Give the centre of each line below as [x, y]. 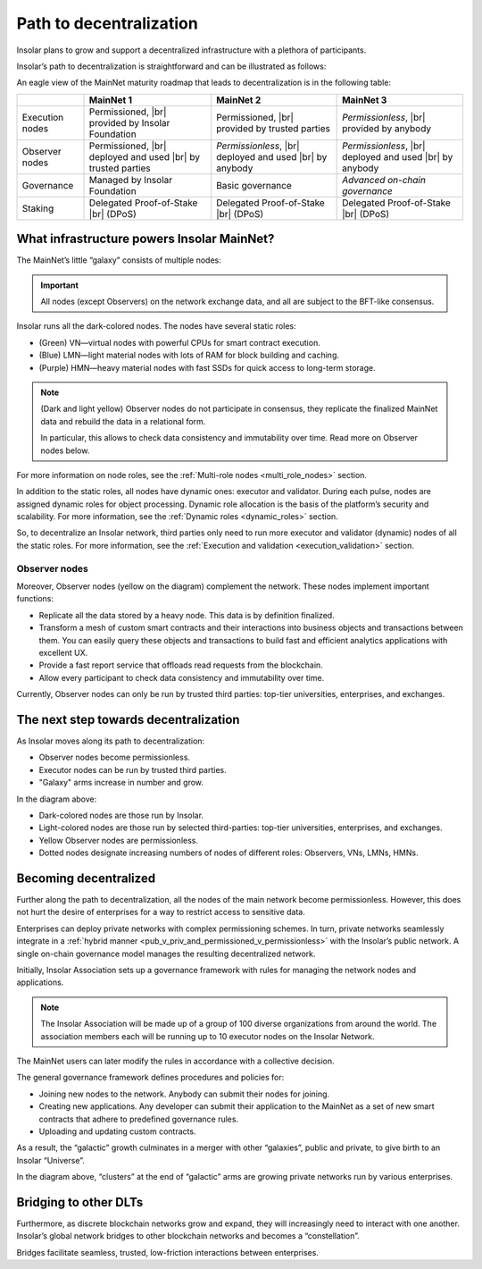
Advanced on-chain [384, 180]
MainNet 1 [111, 100]
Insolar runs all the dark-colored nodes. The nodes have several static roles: [156, 326]
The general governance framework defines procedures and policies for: [150, 1078]
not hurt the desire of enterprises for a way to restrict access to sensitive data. [161, 912]
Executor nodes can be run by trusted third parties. [133, 769]
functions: [35, 599]
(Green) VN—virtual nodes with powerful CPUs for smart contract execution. [179, 342]
